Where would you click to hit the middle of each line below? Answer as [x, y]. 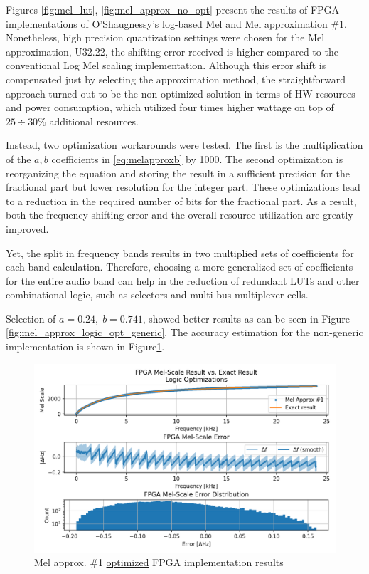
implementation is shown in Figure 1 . [85, 346]
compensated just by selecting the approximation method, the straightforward [176, 79]
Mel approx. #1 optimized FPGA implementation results [159, 562]
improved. [27, 228]
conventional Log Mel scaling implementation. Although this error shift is [166, 65]
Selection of [31, 318]
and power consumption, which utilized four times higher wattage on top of [170, 107]
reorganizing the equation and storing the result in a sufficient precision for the [178, 173]
